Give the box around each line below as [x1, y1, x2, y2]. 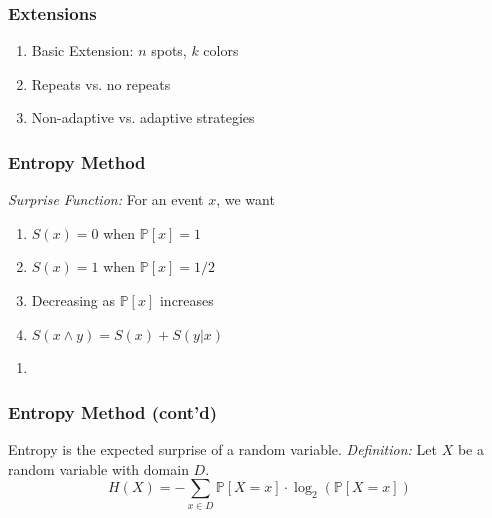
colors [203, 40, 239, 61]
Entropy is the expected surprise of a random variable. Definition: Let [8, 439, 437, 459]
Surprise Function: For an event [8, 189, 204, 210]
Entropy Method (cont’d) [8, 399, 218, 424]
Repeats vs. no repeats [31, 73, 171, 94]
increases [159, 290, 214, 310]
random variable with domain [8, 458, 189, 479]
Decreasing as [31, 290, 115, 310]
